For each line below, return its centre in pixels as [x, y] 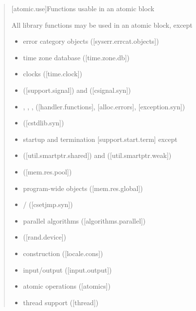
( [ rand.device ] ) [45, 237]
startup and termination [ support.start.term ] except [100, 139]
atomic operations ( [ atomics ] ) [67, 286]
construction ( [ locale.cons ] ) [63, 253]
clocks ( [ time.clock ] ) [53, 74]
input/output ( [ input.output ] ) [67, 269]
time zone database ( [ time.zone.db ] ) [76, 57]
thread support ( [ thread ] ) [61, 302]
